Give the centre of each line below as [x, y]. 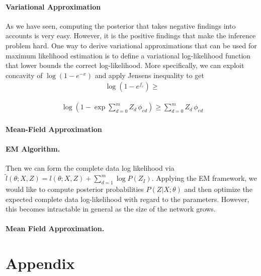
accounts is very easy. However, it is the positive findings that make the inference [131, 36]
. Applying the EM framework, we [204, 178]
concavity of [24, 75]
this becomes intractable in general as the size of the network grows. [111, 209]
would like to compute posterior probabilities [75, 189]
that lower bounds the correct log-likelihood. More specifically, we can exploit [125, 65]
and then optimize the [218, 189]
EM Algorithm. [33, 149]
